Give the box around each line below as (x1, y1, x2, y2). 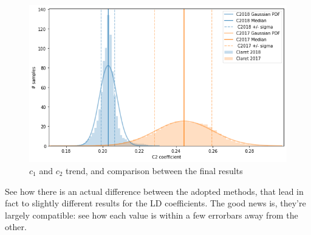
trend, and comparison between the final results (66, 164, 243, 177)
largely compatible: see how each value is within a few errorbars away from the (5, 208, 298, 221)
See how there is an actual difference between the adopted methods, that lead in (5, 184, 304, 197)
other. (5, 220, 27, 233)
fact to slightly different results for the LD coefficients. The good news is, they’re (5, 197, 306, 209)
